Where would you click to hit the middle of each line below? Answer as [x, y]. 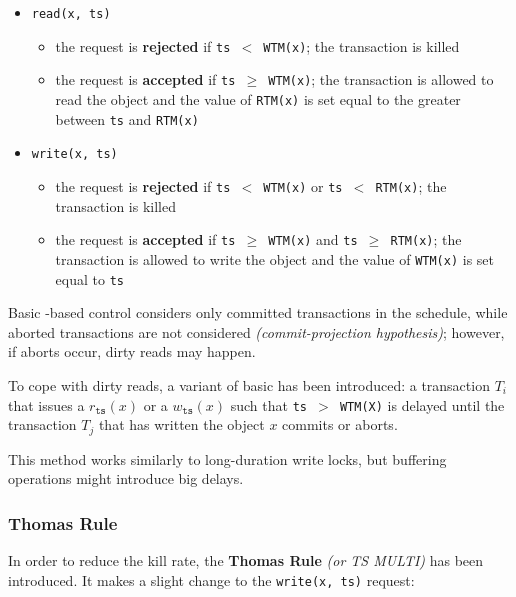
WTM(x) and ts [313, 239]
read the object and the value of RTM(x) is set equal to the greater [258, 98]
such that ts [268, 404]
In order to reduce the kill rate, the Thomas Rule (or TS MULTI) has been [246, 560]
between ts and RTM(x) [127, 118]
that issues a [46, 404]
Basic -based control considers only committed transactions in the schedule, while [258, 312]
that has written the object [181, 424]
